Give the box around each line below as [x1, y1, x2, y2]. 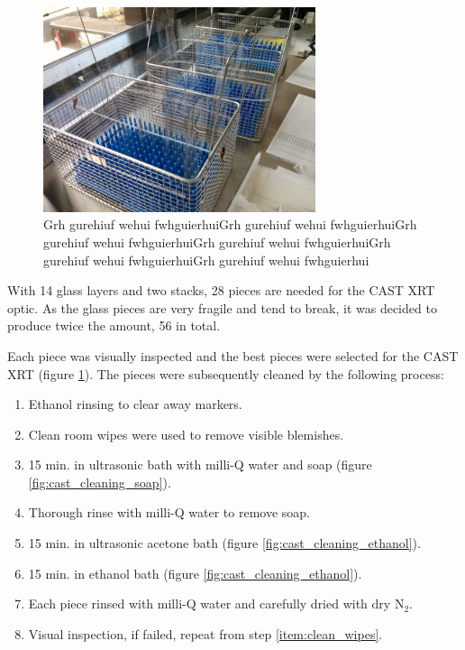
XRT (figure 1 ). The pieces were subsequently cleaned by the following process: [7, 364, 444, 383]
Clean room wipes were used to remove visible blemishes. [28, 424, 344, 443]
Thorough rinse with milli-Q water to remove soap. [28, 503, 310, 522]
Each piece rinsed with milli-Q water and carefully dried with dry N [28, 594, 405, 613]
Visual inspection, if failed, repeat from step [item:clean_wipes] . [28, 624, 383, 643]
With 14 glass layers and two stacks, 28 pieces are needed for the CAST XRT [7, 281, 435, 300]
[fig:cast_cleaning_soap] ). [28, 472, 171, 491]
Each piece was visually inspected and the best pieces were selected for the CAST [7, 346, 459, 365]
